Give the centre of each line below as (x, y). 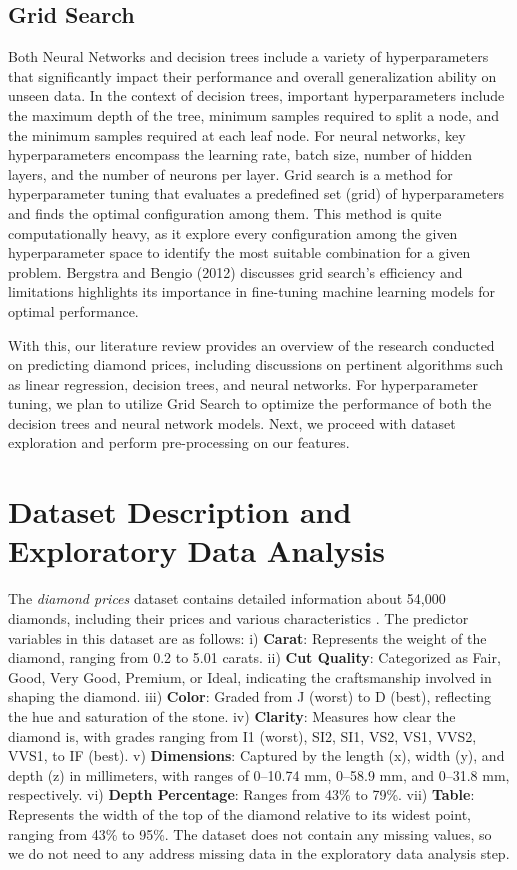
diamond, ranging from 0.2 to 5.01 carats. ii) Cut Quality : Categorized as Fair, (254, 657)
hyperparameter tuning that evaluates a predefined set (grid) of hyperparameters (256, 193)
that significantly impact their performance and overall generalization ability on (252, 75)
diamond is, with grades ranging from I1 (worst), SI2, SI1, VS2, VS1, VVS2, (242, 735)
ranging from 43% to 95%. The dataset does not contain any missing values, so (250, 833)
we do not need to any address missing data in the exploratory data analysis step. (259, 853)
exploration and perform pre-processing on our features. (179, 442)
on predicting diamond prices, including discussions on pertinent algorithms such (256, 364)
